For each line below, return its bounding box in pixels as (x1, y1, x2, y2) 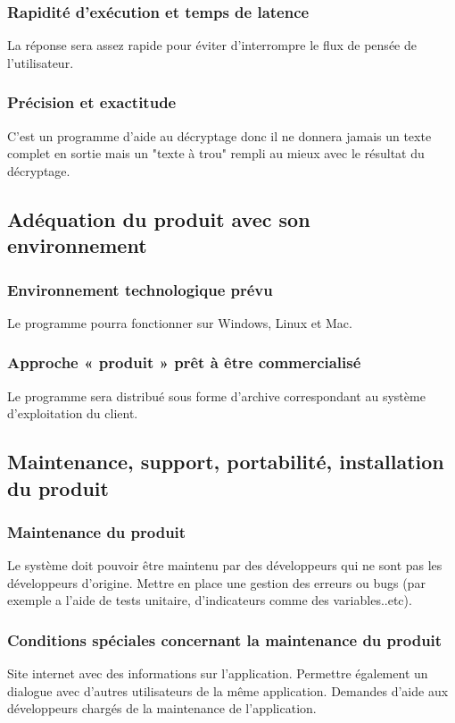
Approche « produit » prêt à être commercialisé (7, 351, 361, 374)
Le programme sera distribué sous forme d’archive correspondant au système (7, 386, 426, 405)
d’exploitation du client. (7, 404, 138, 423)
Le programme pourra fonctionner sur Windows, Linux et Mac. (7, 313, 352, 332)
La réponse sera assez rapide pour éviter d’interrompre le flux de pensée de (7, 36, 417, 55)
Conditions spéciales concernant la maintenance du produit (7, 628, 443, 651)
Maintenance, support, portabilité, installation (7, 448, 444, 475)
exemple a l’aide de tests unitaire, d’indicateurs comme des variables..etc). (7, 591, 412, 610)
